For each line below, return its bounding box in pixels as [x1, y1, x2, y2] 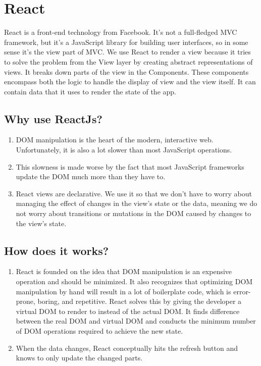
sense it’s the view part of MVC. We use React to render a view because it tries [4, 46, 251, 57]
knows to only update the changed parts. [16, 352, 143, 363]
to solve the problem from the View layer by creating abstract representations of [4, 56, 253, 67]
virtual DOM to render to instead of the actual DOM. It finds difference [16, 305, 240, 316]
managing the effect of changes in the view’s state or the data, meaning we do [16, 198, 257, 208]
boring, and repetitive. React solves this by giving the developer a [37, 296, 242, 306]
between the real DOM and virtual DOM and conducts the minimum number [16, 316, 256, 326]
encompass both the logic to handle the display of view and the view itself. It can [4, 76, 256, 87]
